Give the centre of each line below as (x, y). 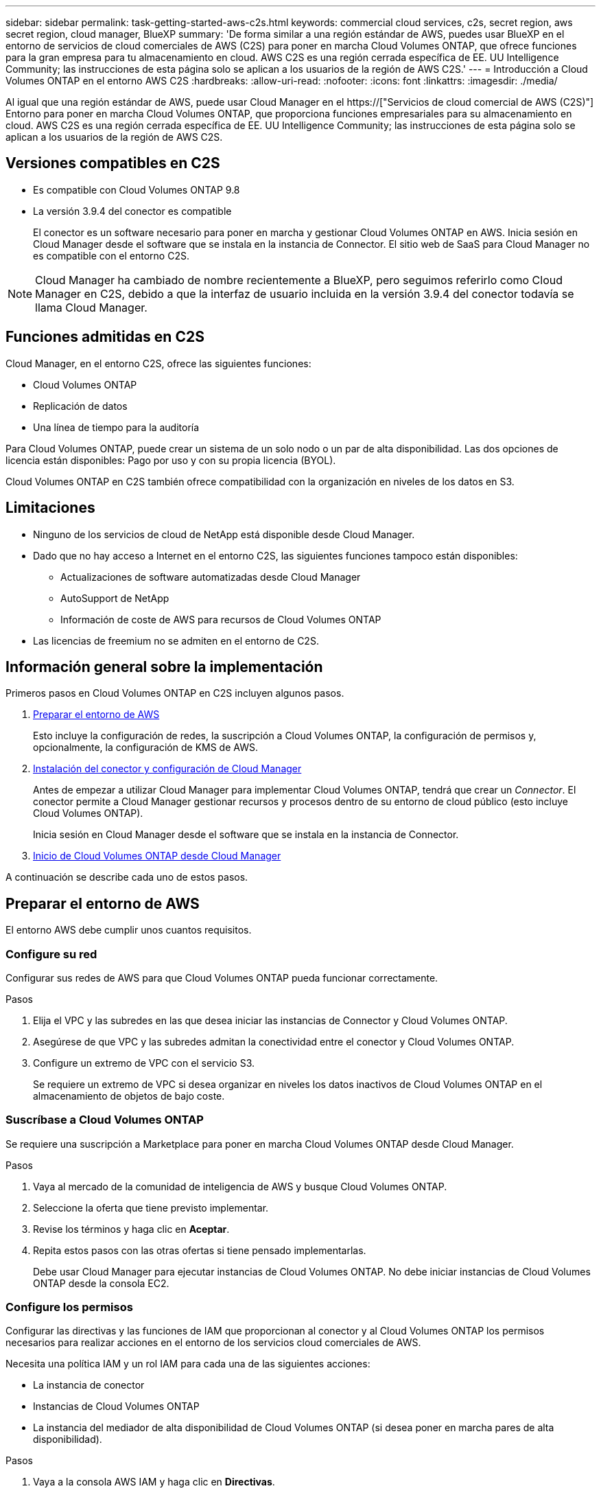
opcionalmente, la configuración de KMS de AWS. (145, 748)
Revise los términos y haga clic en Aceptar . (131, 1229)
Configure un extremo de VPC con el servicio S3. (144, 1063)
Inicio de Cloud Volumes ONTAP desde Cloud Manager (157, 856)
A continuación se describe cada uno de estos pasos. (127, 877)
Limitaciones (50, 508)
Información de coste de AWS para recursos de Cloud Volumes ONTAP (221, 619)
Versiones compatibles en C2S (113, 163)
